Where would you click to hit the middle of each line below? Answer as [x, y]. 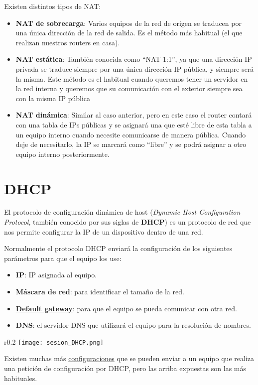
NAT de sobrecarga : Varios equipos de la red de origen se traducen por [129, 23]
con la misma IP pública [53, 98]
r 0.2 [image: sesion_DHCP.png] [54, 341]
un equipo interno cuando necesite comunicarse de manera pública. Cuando [131, 134]
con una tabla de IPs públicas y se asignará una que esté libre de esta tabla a [134, 124]
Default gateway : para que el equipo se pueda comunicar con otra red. [126, 308]
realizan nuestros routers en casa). [68, 42]
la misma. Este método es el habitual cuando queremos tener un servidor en [132, 78]
